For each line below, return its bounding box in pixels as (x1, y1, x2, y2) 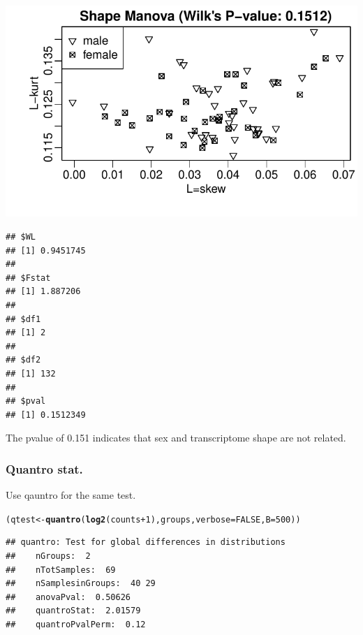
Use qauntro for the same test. (6, 488, 136, 502)
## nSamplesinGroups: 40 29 (6, 578, 156, 589)
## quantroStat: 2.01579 (6, 606, 141, 616)
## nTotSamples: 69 (6, 564, 116, 575)
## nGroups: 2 (6, 550, 91, 561)
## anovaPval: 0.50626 (6, 592, 131, 602)
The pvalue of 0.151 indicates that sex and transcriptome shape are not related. (6, 430, 346, 445)
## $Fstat (6, 272, 51, 283)
